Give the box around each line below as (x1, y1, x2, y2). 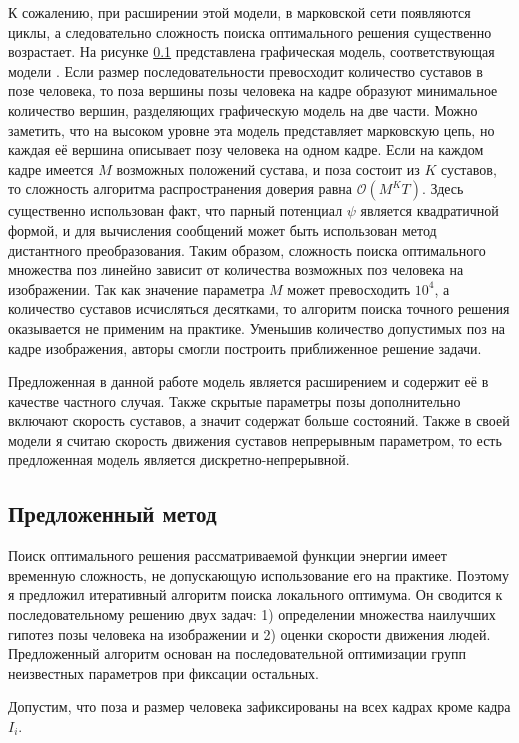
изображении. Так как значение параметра (8, 278, 265, 299)
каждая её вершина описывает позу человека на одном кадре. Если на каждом (8, 139, 484, 160)
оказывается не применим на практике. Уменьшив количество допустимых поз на (8, 317, 506, 338)
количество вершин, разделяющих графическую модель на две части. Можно (8, 99, 478, 120)
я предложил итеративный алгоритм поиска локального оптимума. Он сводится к (8, 584, 503, 605)
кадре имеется (8, 158, 94, 179)
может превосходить (287, 278, 411, 299)
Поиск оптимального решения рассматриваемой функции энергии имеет (8, 545, 447, 566)
